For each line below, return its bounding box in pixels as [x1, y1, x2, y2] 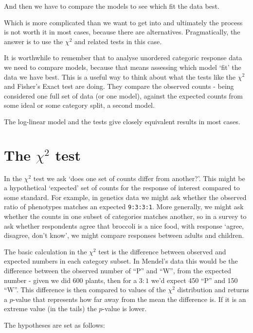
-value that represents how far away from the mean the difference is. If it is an [13, 294, 246, 304]
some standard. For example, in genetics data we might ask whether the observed [4, 192, 247, 202]
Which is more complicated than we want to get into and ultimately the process [4, 17, 243, 27]
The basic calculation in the [4, 246, 87, 256]
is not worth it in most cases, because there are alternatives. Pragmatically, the [4, 27, 240, 37]
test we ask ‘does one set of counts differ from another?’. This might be [33, 173, 245, 183]
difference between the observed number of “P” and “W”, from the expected [4, 266, 232, 276]
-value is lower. [102, 303, 147, 314]
